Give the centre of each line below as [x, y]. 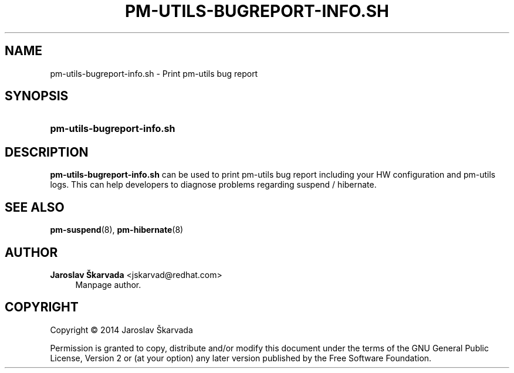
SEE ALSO [35, 207]
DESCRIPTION [47, 152]
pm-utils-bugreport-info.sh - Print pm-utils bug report [154, 73]
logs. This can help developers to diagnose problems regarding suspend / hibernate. [213, 185]
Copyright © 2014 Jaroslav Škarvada [121, 330]
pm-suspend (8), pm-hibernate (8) [117, 230]
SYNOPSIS [37, 96]
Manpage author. [108, 284]
